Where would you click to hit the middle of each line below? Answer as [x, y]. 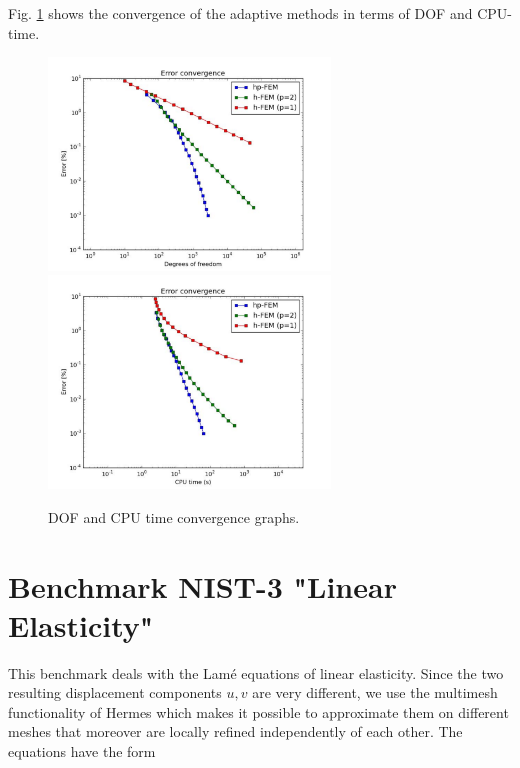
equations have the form [82, 751]
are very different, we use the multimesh [375, 692]
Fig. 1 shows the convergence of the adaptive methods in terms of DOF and [240, 13]
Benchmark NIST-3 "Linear [202, 585]
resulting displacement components [115, 692]
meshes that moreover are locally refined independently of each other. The [235, 731]
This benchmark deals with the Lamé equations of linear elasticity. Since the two [256, 672]
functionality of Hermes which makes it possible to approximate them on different [258, 711]
